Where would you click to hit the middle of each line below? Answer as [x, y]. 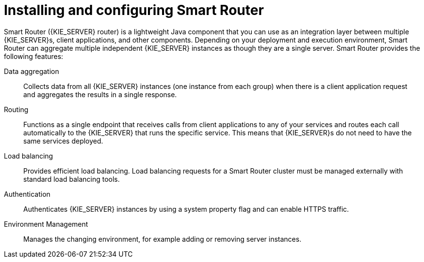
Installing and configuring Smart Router [134, 10]
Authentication [27, 194]
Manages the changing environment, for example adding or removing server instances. [163, 239]
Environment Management [46, 224]
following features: [34, 56]
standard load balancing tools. [72, 179]
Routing [16, 109]
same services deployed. [63, 141]
